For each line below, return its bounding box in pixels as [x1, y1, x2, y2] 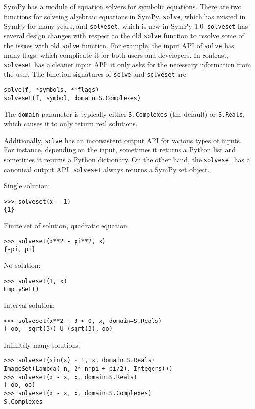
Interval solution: [4, 299, 55, 310]
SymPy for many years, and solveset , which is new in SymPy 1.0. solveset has [4, 21, 248, 31]
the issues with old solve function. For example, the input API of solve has [4, 40, 234, 50]
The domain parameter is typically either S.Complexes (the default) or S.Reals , [4, 109, 245, 119]
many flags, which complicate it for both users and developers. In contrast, [4, 50, 229, 60]
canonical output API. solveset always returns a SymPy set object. [4, 164, 210, 174]
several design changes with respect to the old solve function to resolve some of [4, 30, 244, 40]
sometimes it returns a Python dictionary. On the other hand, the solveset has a [4, 154, 250, 164]
